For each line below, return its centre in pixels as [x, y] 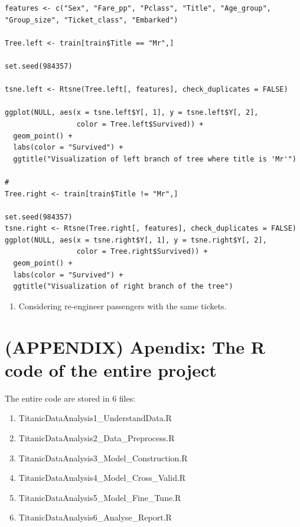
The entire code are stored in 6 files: [70, 398]
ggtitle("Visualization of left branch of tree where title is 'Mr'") [155, 159]
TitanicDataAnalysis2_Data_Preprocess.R [97, 437]
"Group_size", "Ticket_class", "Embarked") [92, 20]
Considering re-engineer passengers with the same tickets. [123, 305]
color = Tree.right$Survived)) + [142, 252]
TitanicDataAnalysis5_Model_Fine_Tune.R [100, 497]
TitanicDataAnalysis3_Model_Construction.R [103, 458]
